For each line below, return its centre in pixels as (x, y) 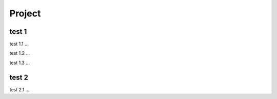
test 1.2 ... (20, 53)
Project (25, 13)
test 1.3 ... (20, 63)
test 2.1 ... (19, 89)
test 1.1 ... (19, 44)
